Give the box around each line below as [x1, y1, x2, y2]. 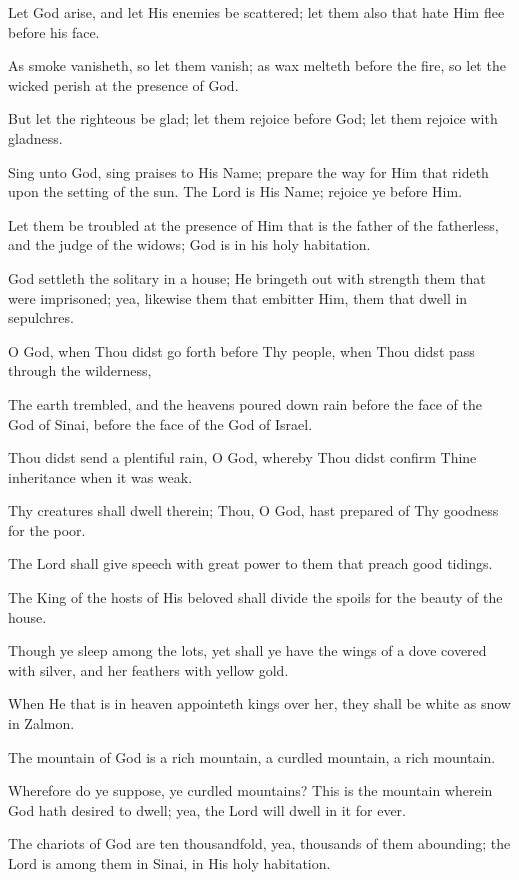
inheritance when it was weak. [8, 466, 193, 487]
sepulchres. [8, 307, 74, 328]
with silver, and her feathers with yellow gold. [8, 659, 289, 680]
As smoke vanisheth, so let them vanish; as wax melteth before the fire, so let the [8, 55, 506, 76]
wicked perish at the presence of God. [8, 74, 239, 95]
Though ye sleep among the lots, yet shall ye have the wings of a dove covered [8, 640, 487, 661]
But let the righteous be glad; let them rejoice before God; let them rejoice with [8, 108, 498, 129]
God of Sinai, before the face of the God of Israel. [8, 413, 313, 434]
